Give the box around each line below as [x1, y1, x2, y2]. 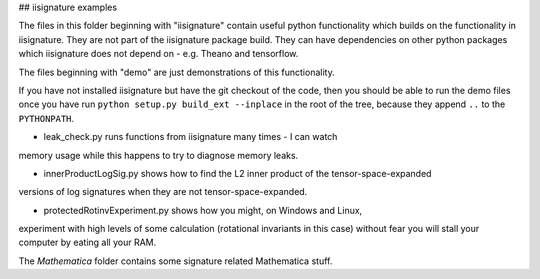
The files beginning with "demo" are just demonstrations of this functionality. [18, 66, 335, 78]
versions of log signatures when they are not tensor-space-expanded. [18, 186, 308, 198]
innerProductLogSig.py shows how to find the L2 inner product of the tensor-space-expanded [43, 167, 432, 179]
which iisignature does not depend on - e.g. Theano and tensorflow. [18, 48, 299, 60]
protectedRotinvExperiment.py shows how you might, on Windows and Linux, [43, 204, 363, 216]
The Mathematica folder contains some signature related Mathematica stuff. [18, 255, 333, 267]
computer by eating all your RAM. [18, 236, 157, 249]
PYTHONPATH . [18, 112, 75, 124]
